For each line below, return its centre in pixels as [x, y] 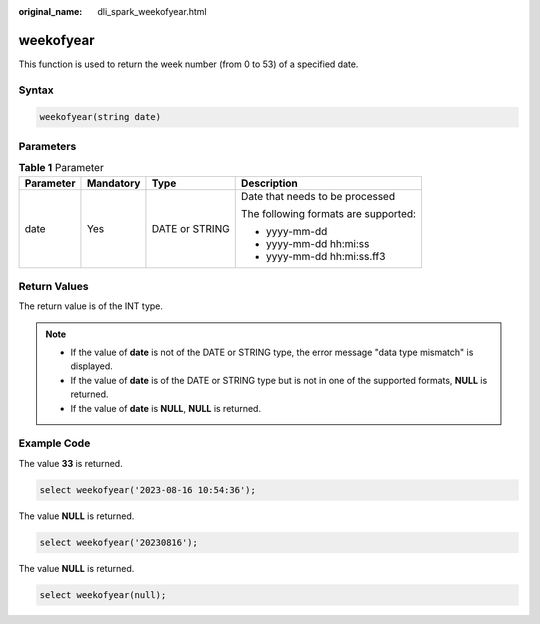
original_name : [50, 11]
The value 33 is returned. [71, 463]
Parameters [47, 146]
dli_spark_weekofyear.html [152, 11]
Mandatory [113, 183]
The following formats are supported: [328, 213]
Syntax [36, 90]
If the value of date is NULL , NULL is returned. [166, 408]
